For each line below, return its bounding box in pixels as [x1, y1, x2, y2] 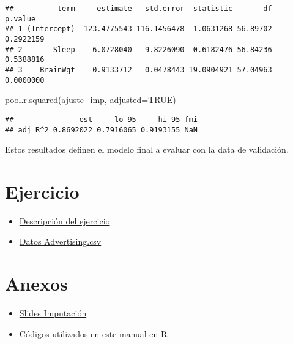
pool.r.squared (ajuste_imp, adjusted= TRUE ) [5, 93, 176, 106]
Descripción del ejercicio [19, 214, 110, 227]
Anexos [5, 271, 68, 296]
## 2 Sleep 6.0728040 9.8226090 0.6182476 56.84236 [5, 45, 272, 54]
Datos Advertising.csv [19, 235, 102, 248]
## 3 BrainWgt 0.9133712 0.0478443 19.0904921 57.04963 [5, 65, 272, 74]
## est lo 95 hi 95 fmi [5, 115, 198, 124]
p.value [5, 14, 36, 23]
